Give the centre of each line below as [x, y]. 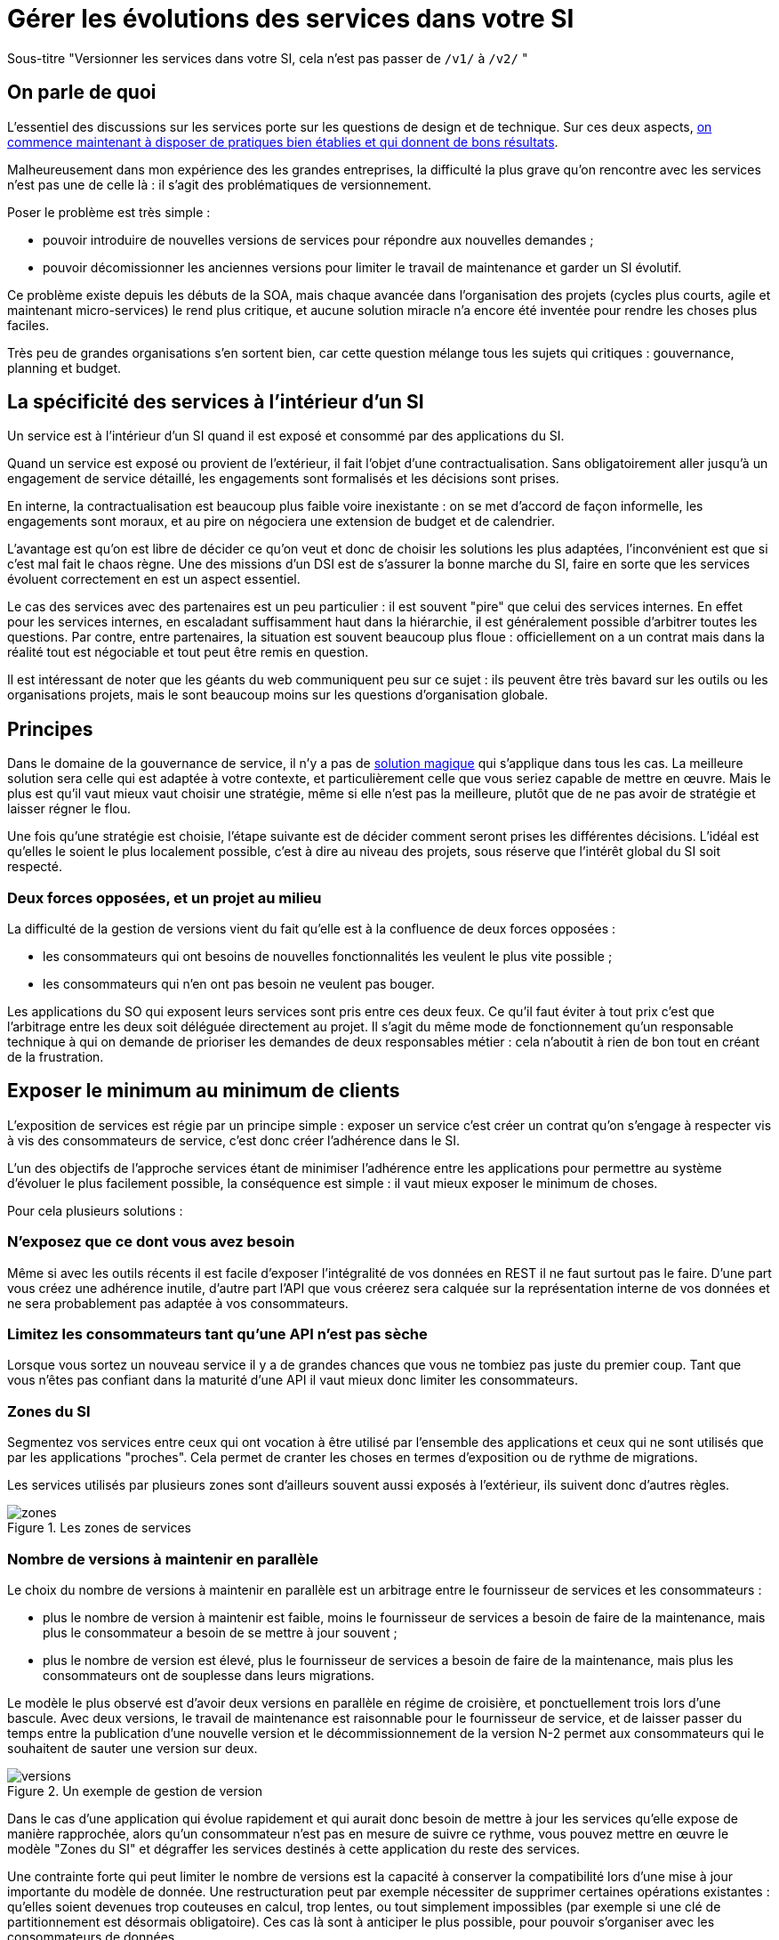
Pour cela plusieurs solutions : [95, 1210]
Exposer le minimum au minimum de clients [204, 1091]
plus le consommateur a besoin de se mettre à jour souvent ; [220, 1632]
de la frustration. [56, 1057]
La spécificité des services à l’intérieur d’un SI [216, 402]
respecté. [35, 867]
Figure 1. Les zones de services [99, 1528]
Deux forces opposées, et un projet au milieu [165, 897]
